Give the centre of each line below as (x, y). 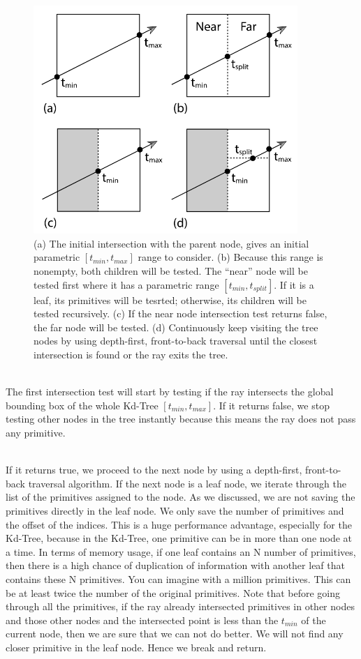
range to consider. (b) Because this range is (230, 257)
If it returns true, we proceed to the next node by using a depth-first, (154, 470)
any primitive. (36, 432)
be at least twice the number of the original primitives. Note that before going (173, 592)
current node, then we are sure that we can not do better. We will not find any (175, 634)
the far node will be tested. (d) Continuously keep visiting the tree (176, 327)
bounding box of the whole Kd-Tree (82, 405)
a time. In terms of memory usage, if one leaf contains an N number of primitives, (181, 551)
